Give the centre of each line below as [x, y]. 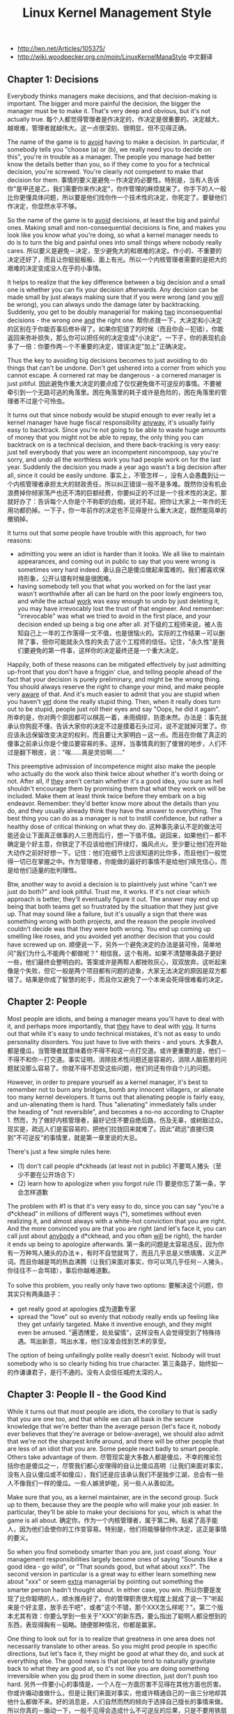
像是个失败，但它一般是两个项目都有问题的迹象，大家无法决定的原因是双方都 [117, 971]
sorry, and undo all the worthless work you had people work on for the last [114, 460]
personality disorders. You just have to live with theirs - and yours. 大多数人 [115, 1042]
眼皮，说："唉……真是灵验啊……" [78, 752]
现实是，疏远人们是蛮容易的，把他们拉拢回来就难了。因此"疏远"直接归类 [111, 1129]
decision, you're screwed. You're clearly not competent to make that [105, 172]
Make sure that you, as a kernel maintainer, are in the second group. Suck [113, 1497]
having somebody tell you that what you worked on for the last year [114, 586]
